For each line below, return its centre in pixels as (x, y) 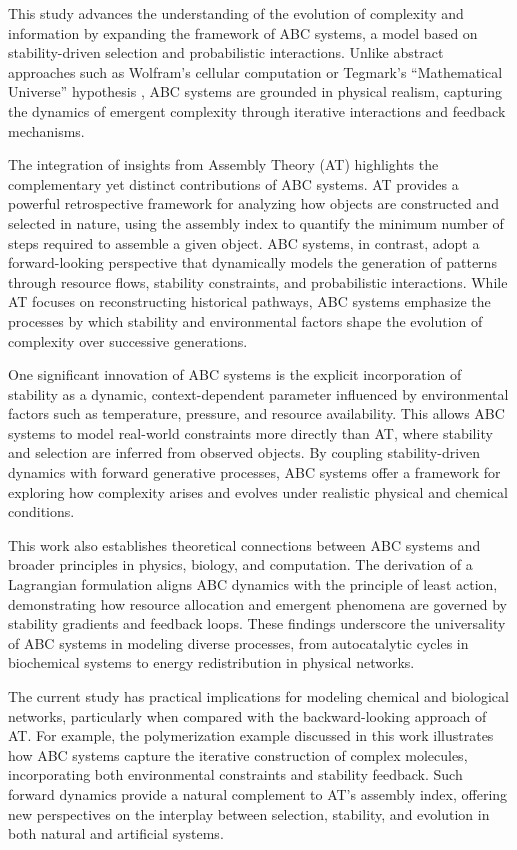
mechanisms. (46, 130)
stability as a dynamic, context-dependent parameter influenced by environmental (258, 393)
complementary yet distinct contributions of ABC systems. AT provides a (233, 183)
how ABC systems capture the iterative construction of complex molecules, (238, 754)
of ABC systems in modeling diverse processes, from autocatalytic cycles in (238, 642)
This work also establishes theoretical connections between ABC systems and (244, 544)
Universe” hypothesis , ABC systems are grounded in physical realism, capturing (255, 91)
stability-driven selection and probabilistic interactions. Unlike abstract (226, 52)
